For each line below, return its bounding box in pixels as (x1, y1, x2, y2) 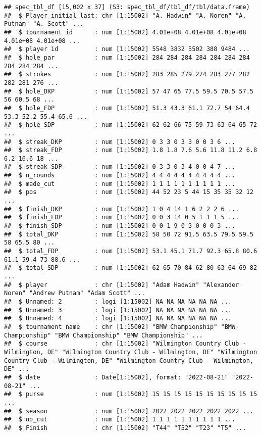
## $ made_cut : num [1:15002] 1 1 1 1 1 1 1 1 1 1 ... (4, 180, 236, 187)
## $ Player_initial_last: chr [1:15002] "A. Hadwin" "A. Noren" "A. (4, 12, 246, 19)
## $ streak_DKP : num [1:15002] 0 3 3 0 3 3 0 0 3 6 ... (4, 138, 236, 146)
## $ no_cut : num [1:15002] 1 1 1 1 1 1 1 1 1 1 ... (4, 416, 236, 423)
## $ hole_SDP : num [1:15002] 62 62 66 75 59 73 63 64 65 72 (4, 121, 257, 129)
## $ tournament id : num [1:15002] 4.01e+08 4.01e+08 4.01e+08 (4, 28, 246, 36)
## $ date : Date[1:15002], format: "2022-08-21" (4, 373, 228, 381)
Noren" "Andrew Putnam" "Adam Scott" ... (4, 289, 145, 297)
